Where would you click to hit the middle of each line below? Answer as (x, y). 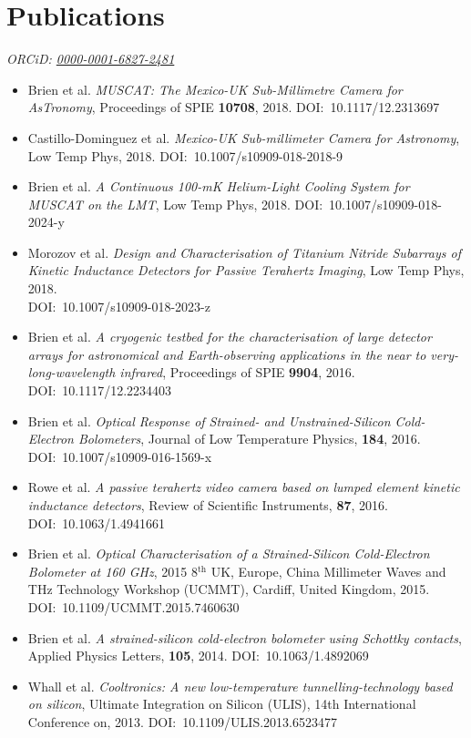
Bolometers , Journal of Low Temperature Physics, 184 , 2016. (249, 439)
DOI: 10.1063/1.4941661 (97, 523)
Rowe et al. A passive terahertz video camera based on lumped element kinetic (244, 487)
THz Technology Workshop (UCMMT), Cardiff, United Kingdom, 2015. (229, 589)
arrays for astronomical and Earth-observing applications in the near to (227, 354)
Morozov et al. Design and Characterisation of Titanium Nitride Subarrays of (245, 252)
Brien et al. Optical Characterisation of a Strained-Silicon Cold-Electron (229, 553)
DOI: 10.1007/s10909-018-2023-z (119, 306)
